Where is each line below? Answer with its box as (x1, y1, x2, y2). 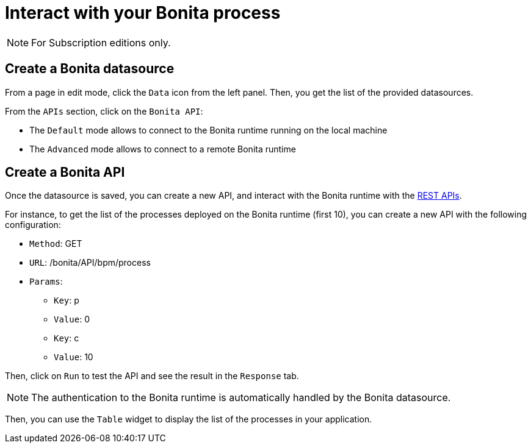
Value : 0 (54, 314, 90, 325)
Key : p (54, 295, 79, 306)
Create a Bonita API (5, 165, 125, 180)
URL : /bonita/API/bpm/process (29, 257, 151, 268)
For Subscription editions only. (31, 36, 171, 49)
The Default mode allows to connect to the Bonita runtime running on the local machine (29, 124, 388, 135)
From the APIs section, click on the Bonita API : (5, 105, 203, 116)
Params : (29, 276, 63, 287)
